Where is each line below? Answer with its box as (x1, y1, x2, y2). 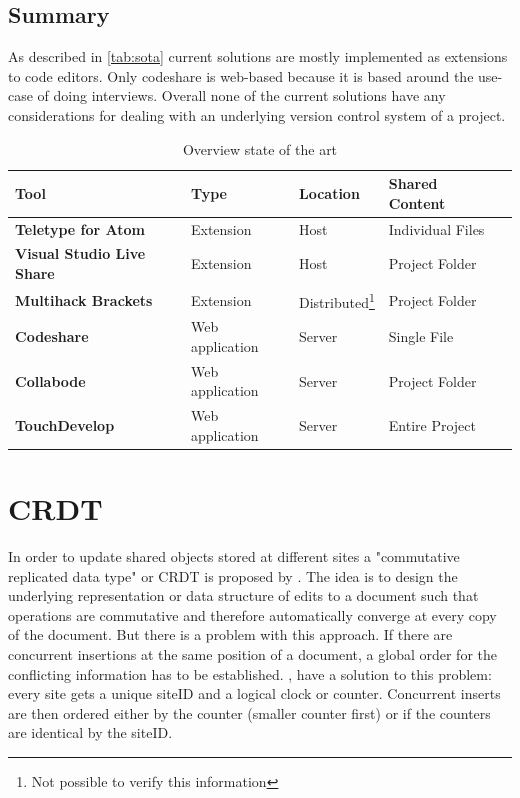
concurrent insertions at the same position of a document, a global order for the (8, 644, 497, 665)
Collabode (15, 370, 86, 391)
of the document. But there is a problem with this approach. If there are (8, 624, 453, 645)
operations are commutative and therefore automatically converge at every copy (8, 604, 497, 625)
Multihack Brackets (15, 289, 153, 310)
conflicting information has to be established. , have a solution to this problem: (8, 663, 492, 684)
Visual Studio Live (15, 243, 146, 264)
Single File (388, 326, 454, 347)
